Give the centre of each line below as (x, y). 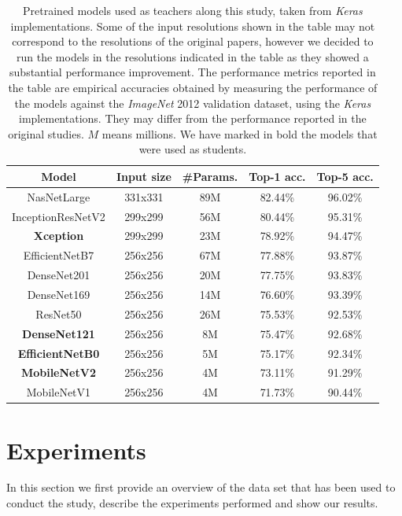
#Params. (210, 176)
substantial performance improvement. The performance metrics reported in (193, 72)
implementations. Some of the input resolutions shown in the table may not (193, 26)
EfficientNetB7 (59, 255)
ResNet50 (59, 313)
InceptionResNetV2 (59, 216)
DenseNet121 (59, 333)
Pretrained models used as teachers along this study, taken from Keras (193, 10)
